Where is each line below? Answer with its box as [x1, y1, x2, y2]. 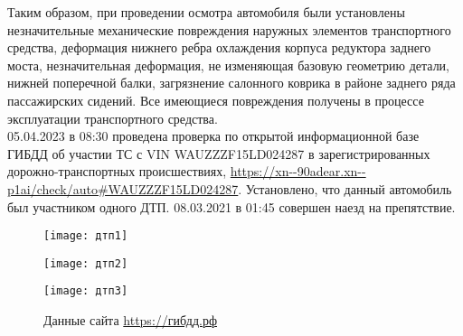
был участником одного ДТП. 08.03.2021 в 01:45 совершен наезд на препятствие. [7, 197, 456, 216]
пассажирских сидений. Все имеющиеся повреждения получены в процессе [7, 90, 424, 109]
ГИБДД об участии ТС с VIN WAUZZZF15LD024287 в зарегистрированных [7, 144, 430, 163]
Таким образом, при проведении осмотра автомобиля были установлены [7, 3, 405, 21]
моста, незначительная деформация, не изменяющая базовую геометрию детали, [7, 55, 450, 74]
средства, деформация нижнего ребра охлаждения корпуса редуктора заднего [7, 38, 431, 57]
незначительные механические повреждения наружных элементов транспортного [7, 20, 451, 39]
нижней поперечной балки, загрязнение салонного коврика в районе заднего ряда [7, 73, 456, 92]
